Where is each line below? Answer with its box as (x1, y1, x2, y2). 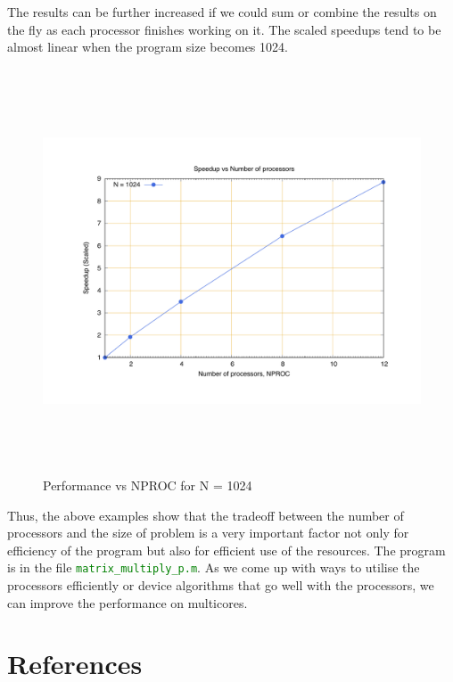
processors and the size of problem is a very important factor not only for (7, 523, 409, 542)
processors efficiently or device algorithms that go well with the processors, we (7, 575, 434, 594)
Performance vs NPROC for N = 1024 (43, 475, 252, 494)
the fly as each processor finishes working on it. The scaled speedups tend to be (7, 20, 441, 38)
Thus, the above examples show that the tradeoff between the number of (7, 505, 404, 524)
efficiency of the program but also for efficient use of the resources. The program (7, 540, 446, 559)
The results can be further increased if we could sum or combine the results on (7, 3, 437, 21)
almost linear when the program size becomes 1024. (7, 37, 288, 56)
